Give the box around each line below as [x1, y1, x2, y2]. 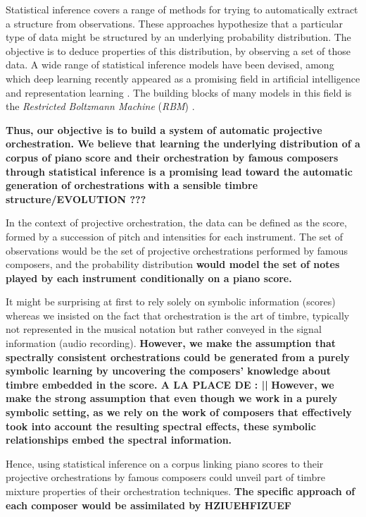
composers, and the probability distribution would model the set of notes [6, 257, 340, 272]
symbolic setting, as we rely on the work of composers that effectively [6, 405, 352, 420]
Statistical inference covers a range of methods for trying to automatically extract [6, 2, 358, 16]
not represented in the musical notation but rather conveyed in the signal [6, 322, 322, 336]
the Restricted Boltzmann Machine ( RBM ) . [6, 99, 195, 114]
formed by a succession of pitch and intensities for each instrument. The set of [6, 229, 343, 243]
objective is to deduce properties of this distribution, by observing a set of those [6, 43, 351, 58]
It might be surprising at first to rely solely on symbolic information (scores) [6, 294, 336, 309]
